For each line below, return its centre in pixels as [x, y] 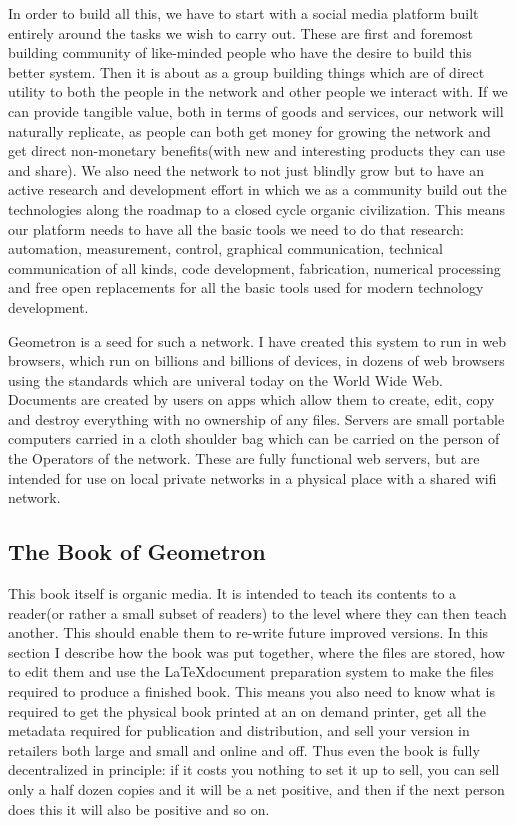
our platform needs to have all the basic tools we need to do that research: [236, 228]
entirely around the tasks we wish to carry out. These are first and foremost [241, 32]
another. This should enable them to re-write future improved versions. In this [248, 632]
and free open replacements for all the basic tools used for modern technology [246, 287]
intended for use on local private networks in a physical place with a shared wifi [252, 477]
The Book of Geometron [137, 551]
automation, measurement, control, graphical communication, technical [225, 248]
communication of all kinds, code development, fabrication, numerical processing [254, 267]
